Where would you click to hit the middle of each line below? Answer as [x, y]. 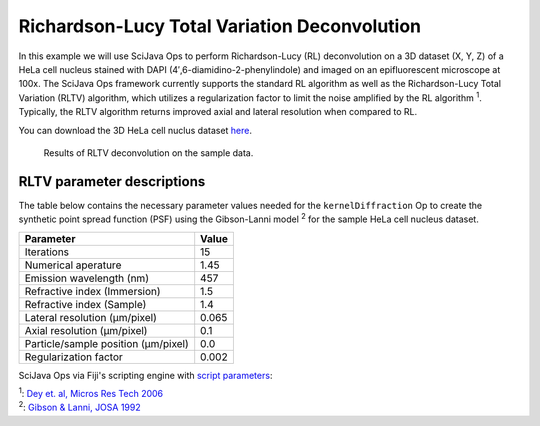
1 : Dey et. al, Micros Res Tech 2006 [91, 392]
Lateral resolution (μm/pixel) [90, 317]
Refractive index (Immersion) [92, 291]
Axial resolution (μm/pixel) [86, 330]
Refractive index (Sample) [85, 304]
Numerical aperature [73, 265]
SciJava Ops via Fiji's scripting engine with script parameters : [145, 375]
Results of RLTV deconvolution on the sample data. [148, 152]
